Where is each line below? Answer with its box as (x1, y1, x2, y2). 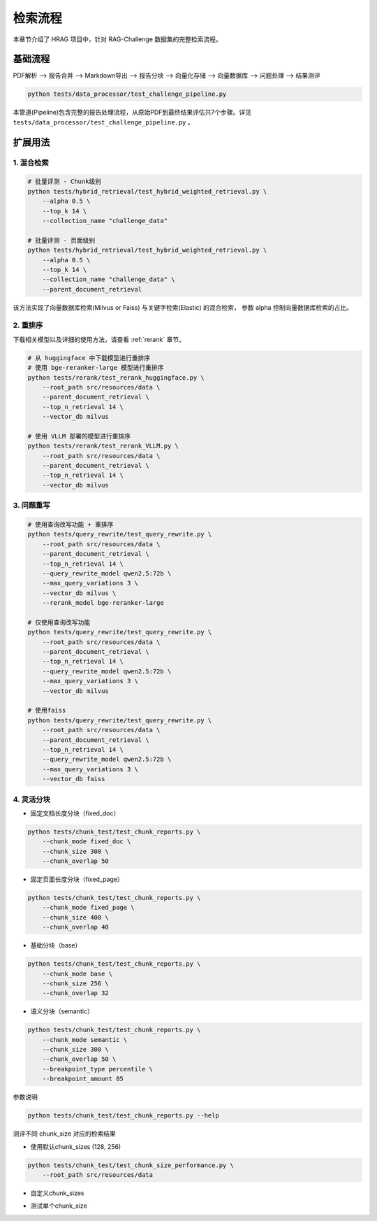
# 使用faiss (27, 706, 66, 715)
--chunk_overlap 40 (42, 923, 110, 931)
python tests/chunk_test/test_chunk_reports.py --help (27, 1112, 219, 1120)
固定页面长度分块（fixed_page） (30, 875, 124, 884)
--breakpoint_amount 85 (42, 1075, 124, 1083)
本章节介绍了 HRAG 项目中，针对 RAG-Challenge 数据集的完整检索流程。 (13, 35, 223, 43)
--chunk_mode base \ (42, 969, 113, 978)
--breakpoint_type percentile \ (42, 1065, 154, 1073)
